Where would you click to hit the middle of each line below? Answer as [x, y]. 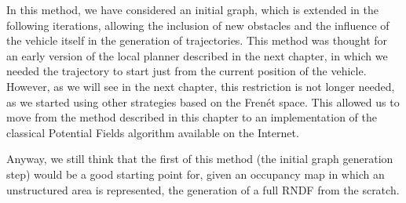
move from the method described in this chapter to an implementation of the [192, 117]
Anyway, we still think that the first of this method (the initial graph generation [200, 159]
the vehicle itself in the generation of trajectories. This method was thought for [197, 40]
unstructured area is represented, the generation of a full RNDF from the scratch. [203, 189]
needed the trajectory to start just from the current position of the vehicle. [187, 71]
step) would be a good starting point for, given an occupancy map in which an [196, 174]
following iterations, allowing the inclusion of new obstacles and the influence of [198, 25]
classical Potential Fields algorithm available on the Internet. [153, 132]
